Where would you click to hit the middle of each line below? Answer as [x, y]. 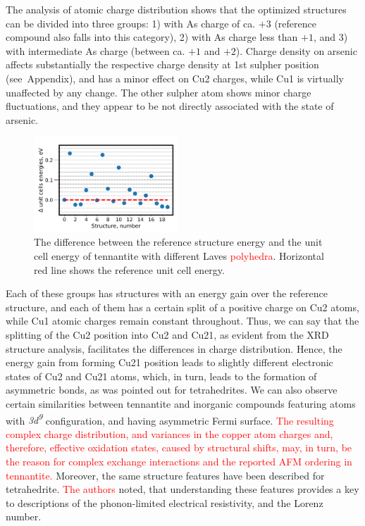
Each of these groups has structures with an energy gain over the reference [167, 293]
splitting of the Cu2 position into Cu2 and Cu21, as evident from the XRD [167, 335]
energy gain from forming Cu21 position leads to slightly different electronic [169, 362]
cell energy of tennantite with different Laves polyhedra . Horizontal [179, 256]
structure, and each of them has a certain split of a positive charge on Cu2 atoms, [182, 307]
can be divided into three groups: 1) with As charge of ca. [131, 23]
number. [24, 516]
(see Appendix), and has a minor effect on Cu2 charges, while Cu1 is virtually [175, 78]
